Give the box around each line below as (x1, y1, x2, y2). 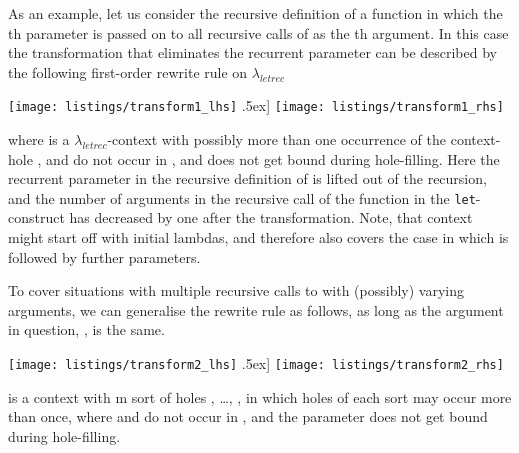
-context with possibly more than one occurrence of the (107, 129, 447, 150)
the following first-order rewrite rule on (8, 61, 248, 82)
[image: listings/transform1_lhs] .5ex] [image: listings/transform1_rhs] (8, 95, 504, 116)
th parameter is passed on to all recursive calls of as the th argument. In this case (8, 22, 509, 43)
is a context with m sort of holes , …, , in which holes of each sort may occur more (8, 386, 512, 407)
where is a (8, 129, 70, 150)
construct (8, 207, 65, 228)
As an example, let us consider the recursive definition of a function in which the (8, 3, 503, 23)
